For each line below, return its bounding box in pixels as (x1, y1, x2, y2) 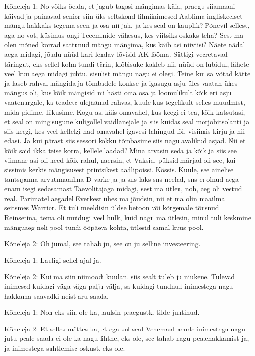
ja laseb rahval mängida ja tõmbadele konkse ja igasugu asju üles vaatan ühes (4, 77, 238, 88)
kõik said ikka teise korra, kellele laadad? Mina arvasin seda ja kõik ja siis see (4, 145, 237, 155)
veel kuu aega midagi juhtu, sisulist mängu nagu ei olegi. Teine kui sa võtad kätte (4, 68, 251, 78)
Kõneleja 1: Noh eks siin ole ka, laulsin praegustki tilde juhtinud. (4, 307, 200, 317)
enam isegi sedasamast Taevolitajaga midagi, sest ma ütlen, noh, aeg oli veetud (4, 183, 242, 194)
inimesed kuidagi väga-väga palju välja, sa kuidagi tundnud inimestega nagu (4, 281, 233, 291)
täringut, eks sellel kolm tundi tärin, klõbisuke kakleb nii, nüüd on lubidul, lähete (4, 58, 249, 69)
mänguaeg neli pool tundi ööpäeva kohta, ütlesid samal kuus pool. (4, 222, 204, 232)
